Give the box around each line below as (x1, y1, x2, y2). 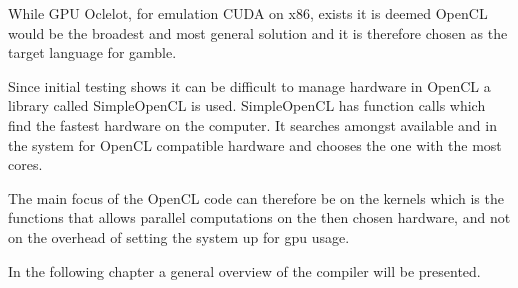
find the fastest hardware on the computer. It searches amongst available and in (8, 114, 497, 135)
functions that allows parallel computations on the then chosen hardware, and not (8, 207, 511, 228)
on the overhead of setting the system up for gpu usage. (8, 226, 350, 247)
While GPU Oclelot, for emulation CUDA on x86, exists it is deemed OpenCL (8, 3, 488, 23)
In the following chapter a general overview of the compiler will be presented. (8, 260, 481, 281)
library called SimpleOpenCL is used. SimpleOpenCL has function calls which (8, 95, 486, 116)
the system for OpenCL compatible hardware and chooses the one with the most (8, 134, 502, 155)
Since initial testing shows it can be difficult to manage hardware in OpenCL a (8, 75, 491, 96)
